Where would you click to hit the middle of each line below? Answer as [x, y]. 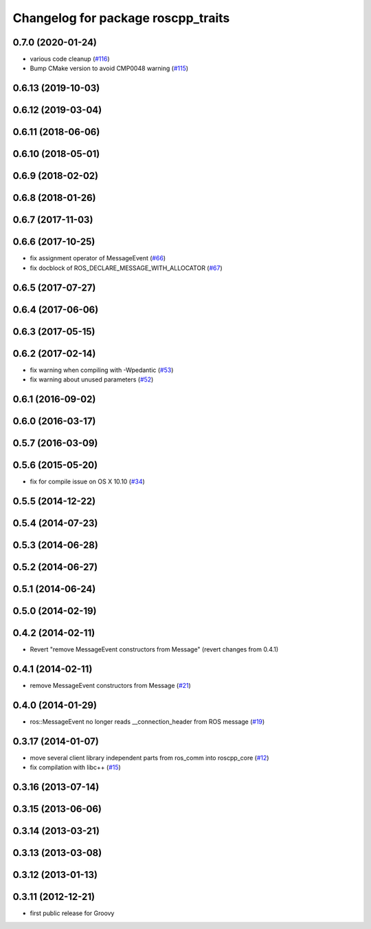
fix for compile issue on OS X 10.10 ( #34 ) [88, 481]
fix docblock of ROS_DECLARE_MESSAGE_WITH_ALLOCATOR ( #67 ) [126, 268]
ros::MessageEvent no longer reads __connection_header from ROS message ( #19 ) [147, 721]
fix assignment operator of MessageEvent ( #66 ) [98, 258]
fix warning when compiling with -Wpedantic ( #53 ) [102, 370]
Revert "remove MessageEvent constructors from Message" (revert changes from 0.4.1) [154, 649]
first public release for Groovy [72, 913]
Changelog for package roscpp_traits [121, 18]
